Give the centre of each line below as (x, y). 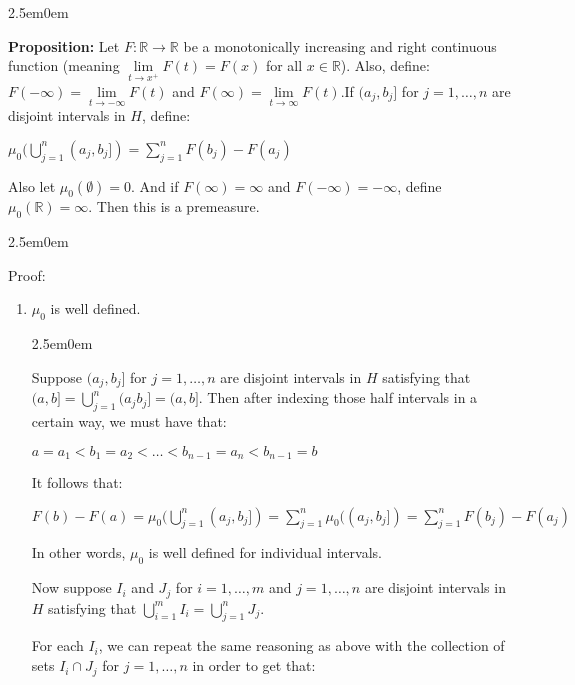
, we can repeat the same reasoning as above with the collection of (301, 645)
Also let (32, 185)
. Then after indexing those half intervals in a (338, 397)
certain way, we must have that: (129, 420)
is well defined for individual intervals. (265, 552)
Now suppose (71, 587)
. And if (155, 185)
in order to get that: (254, 665)
